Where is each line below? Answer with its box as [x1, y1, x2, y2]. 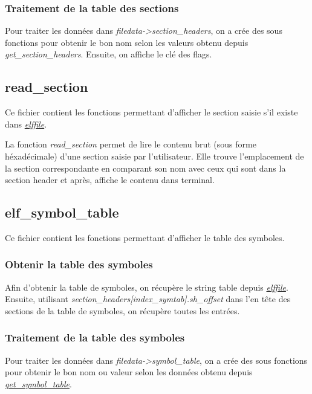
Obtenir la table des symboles [5, 257, 153, 272]
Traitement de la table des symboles [5, 330, 185, 345]
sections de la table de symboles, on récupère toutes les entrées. [5, 304, 240, 317]
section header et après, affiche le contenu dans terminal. [5, 173, 215, 186]
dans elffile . [5, 117, 47, 130]
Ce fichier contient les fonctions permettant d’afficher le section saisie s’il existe [5, 106, 298, 118]
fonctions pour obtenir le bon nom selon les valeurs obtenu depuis [5, 36, 249, 48]
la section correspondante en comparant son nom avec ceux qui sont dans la [5, 161, 286, 174]
